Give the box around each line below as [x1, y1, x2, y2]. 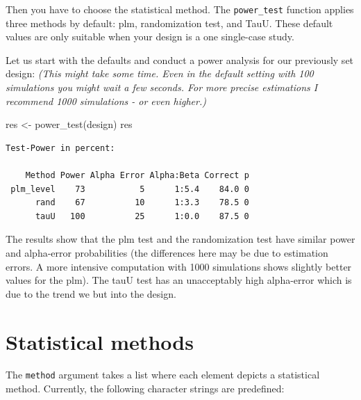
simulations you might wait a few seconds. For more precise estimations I [6, 80, 318, 95]
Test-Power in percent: [6, 143, 115, 153]
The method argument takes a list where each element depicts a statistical [6, 367, 320, 382]
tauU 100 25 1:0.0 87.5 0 [35, 211, 249, 221]
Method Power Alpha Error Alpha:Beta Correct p [25, 170, 249, 180]
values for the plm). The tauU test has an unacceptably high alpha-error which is [6, 273, 352, 287]
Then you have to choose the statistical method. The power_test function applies [6, 2, 354, 16]
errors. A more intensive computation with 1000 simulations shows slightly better [6, 259, 352, 273]
